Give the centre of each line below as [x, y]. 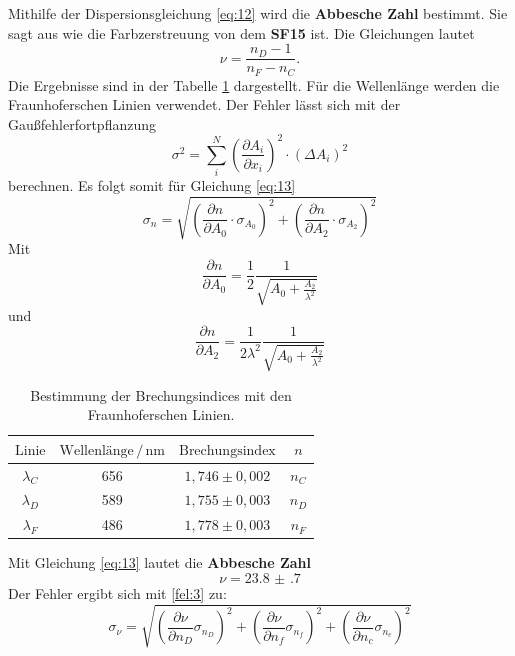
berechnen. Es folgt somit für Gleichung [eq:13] [152, 185]
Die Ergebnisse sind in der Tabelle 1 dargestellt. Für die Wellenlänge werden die [254, 84]
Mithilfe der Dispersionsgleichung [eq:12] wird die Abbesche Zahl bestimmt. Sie [258, 13]
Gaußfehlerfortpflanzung [82, 123]
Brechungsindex [227, 450]
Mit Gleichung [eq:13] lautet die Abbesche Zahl [159, 562]
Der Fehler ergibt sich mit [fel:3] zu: [117, 592]
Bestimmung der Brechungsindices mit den [161, 394]
